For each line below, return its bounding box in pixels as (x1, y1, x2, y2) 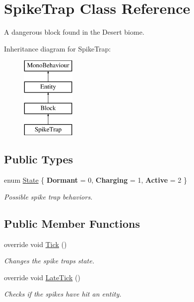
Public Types (4, 151, 73, 167)
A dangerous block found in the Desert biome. (4, 27, 144, 37)
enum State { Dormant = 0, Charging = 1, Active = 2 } (4, 175, 188, 185)
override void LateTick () (4, 272, 80, 282)
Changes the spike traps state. (4, 255, 94, 266)
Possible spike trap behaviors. (4, 191, 93, 201)
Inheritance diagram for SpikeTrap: (4, 43, 111, 53)
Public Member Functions (4, 215, 140, 231)
